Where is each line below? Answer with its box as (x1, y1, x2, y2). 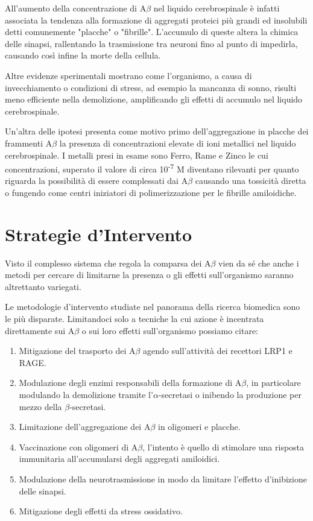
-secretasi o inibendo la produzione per (158, 388, 302, 401)
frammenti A (5, 136, 52, 149)
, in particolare (246, 376, 301, 389)
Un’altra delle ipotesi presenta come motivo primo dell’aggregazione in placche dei (5, 125, 309, 137)
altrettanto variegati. (5, 280, 81, 292)
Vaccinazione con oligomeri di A (19, 440, 138, 453)
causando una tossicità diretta (195, 174, 306, 187)
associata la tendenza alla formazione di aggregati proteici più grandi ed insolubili (5, 13, 308, 26)
